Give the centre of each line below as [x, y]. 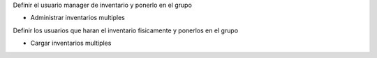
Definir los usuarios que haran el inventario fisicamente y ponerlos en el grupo [126, 30]
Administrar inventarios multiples [77, 18]
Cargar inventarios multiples [71, 43]
